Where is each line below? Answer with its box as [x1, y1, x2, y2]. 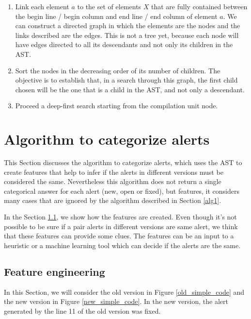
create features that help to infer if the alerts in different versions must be [4, 167, 223, 177]
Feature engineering [4, 264, 105, 279]
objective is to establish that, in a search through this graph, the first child [15, 75, 238, 85]
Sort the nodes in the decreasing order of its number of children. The [15, 65, 220, 75]
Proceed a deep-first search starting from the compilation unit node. [15, 101, 218, 111]
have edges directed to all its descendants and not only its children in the [15, 39, 233, 50]
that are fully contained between [151, 1, 248, 11]
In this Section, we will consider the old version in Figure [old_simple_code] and [4, 286, 245, 297]
